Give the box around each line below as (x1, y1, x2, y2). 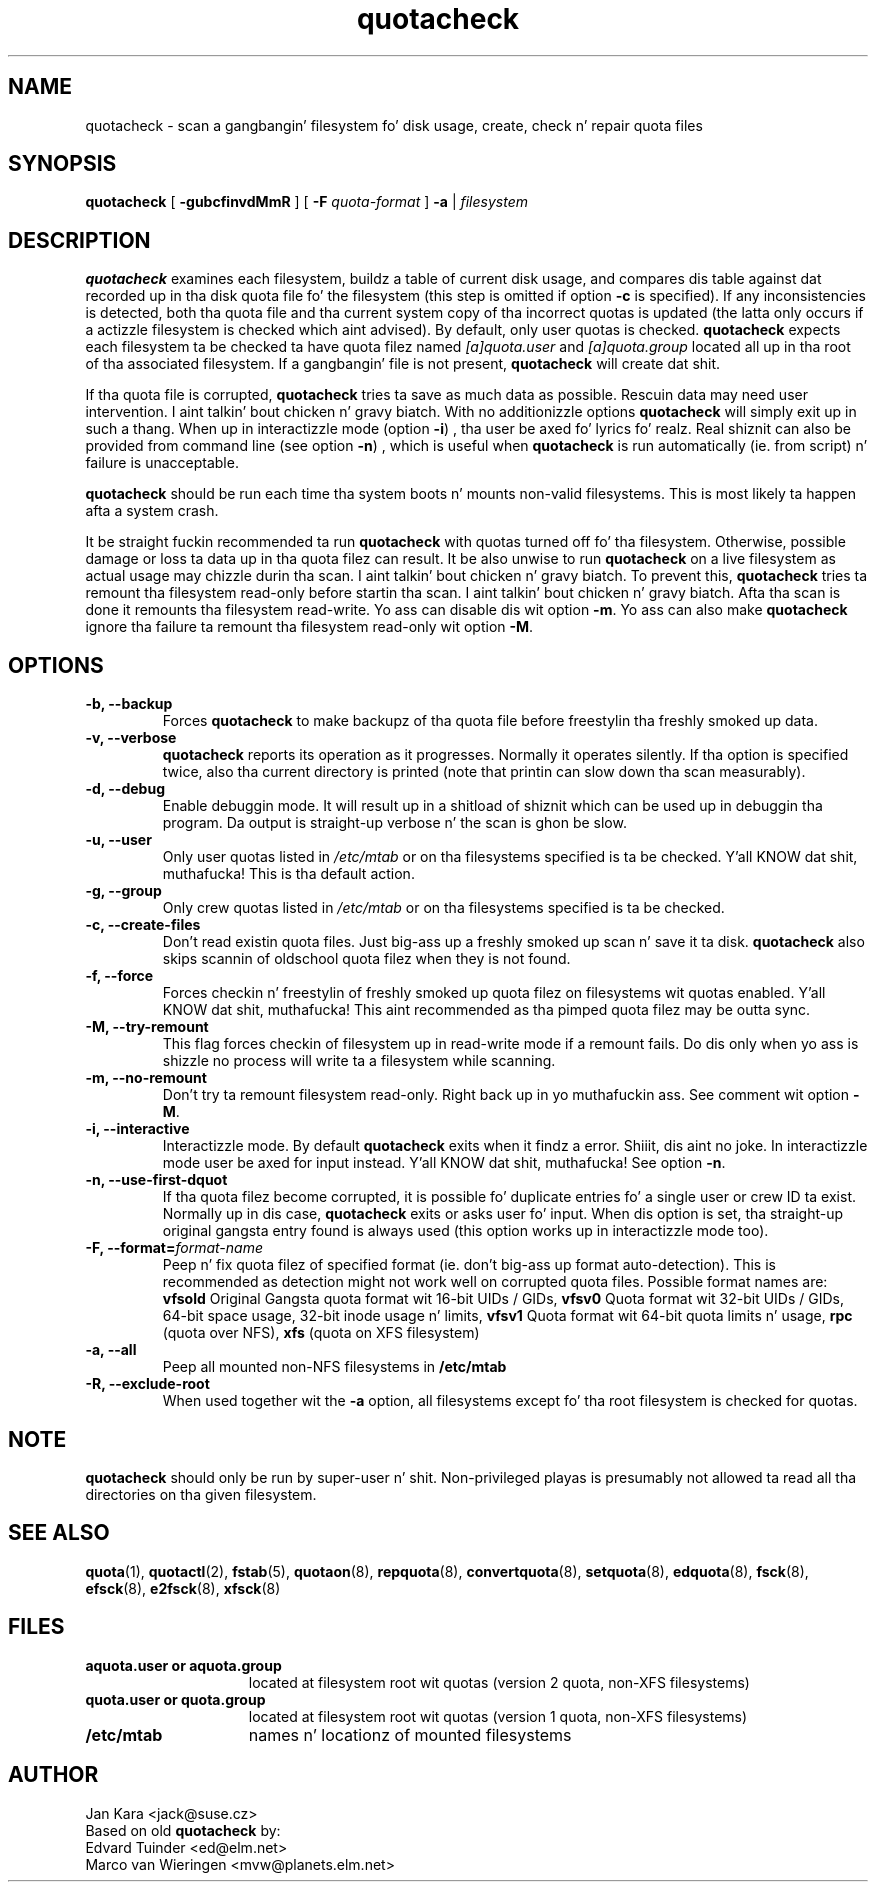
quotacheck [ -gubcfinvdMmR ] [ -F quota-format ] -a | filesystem (85, 193, 528, 211)
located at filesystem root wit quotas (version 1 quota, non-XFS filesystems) (248, 1707, 748, 1725)
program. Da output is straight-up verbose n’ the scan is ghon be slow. (162, 814, 627, 832)
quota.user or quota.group (85, 1690, 266, 1708)
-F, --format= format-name (85, 1239, 264, 1257)
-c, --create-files (85, 916, 201, 934)
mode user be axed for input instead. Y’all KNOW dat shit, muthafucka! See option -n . (162, 1154, 726, 1172)
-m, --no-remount (85, 1069, 207, 1087)
